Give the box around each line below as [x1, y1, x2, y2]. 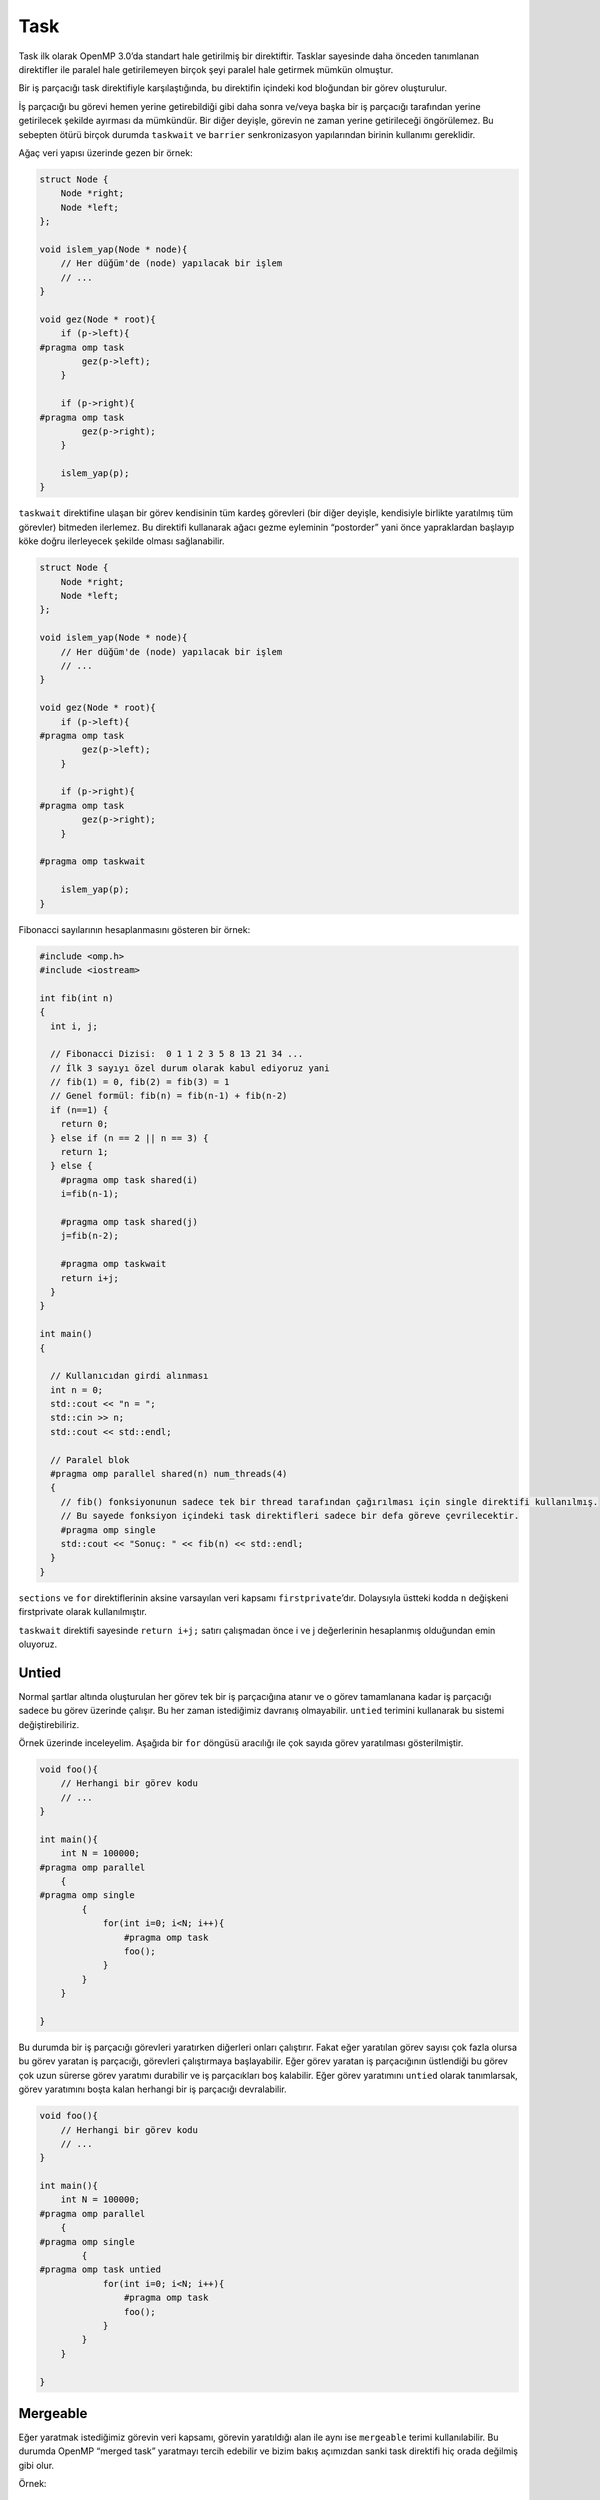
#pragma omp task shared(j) [60, 1216, 199, 1227]
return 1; [60, 1146, 109, 1158]
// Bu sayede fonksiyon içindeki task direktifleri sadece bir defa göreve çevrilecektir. [60, 1510, 520, 1522]
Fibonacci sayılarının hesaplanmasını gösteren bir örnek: [18, 923, 251, 935]
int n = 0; [50, 1384, 104, 1395]
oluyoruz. [18, 1638, 58, 1650]
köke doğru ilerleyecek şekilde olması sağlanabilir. [18, 535, 225, 547]
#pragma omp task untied [39, 2264, 162, 2275]
